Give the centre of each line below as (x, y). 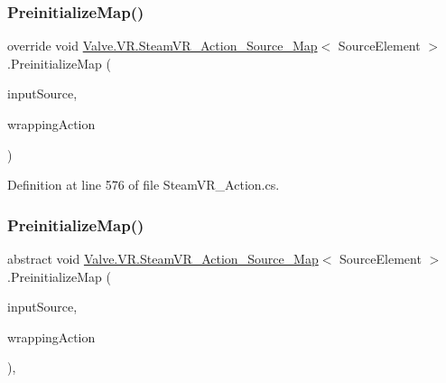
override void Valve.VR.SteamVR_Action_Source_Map (163, 46)
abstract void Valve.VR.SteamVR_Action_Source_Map (163, 258)
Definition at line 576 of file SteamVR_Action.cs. (144, 185)
